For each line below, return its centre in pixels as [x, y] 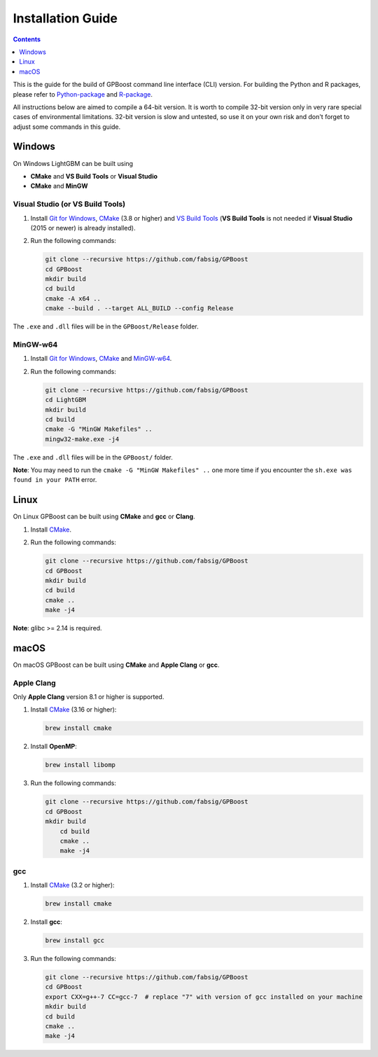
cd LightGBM [66, 400]
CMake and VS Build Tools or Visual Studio [94, 176]
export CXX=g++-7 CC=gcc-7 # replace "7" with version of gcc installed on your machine [204, 997]
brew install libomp [80, 765]
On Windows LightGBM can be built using [73, 163]
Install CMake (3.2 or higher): [72, 885]
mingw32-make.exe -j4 [82, 439]
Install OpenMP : [54, 747]
